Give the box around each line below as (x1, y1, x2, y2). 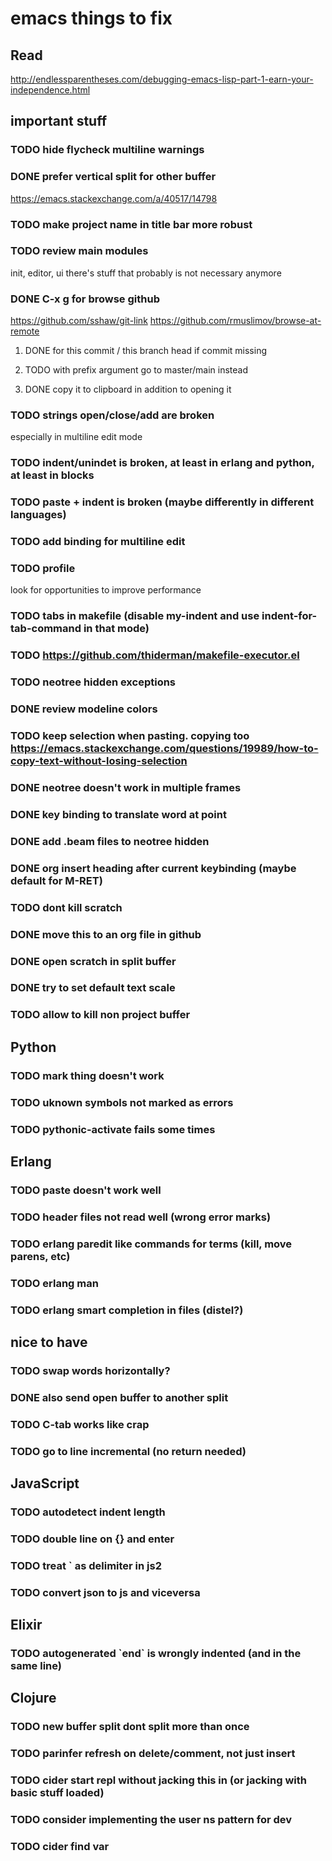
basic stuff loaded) (10, 1786, 105, 1800)
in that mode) (83, 622, 150, 636)
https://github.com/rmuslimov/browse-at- (149, 315, 322, 327)
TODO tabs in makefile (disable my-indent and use (10, 609, 260, 623)
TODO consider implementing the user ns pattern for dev (10, 1813, 293, 1827)
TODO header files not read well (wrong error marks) (10, 1210, 272, 1224)
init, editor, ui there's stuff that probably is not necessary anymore (10, 267, 282, 279)
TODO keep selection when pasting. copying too (10, 729, 250, 743)
